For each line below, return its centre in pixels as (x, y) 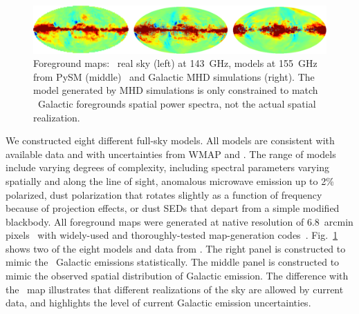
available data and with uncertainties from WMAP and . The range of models (171, 154)
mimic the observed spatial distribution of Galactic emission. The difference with (177, 276)
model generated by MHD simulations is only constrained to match (176, 90)
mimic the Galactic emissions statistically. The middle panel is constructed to (173, 262)
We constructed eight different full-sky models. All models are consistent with (170, 140)
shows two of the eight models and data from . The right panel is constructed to (176, 248)
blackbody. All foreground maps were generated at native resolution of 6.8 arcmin (179, 221)
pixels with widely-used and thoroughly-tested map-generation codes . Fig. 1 (172, 235)
